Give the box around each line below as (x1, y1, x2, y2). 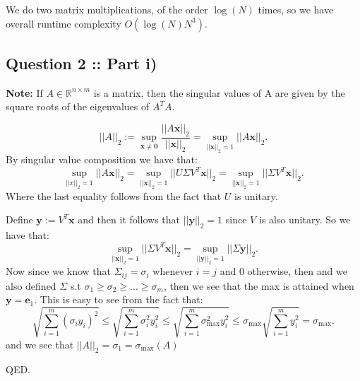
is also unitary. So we (258, 212, 351, 227)
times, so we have (258, 2, 334, 16)
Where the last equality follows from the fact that (6, 188, 222, 203)
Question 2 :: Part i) (6, 52, 157, 74)
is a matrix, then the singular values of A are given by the (93, 85, 345, 100)
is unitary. (234, 188, 278, 203)
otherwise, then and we (247, 264, 347, 279)
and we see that (6, 336, 74, 351)
